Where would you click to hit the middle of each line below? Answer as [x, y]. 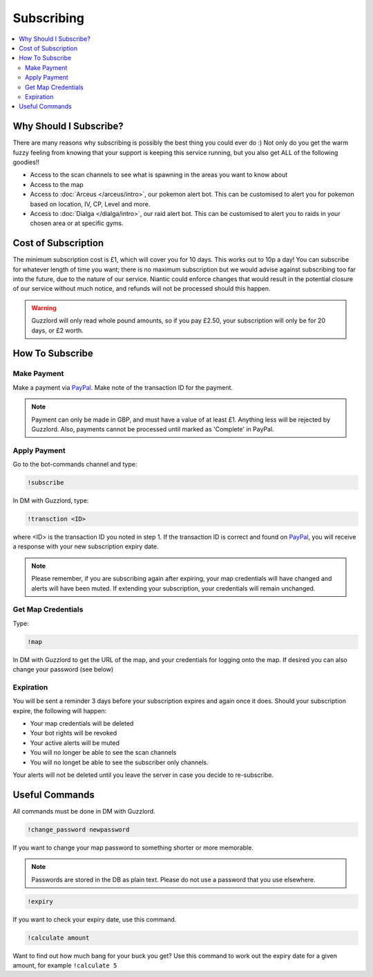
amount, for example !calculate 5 [65, 965]
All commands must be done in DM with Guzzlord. [84, 811]
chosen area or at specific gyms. [77, 223]
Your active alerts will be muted [75, 743]
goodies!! [26, 162]
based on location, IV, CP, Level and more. [90, 204]
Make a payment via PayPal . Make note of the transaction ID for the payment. [123, 387]
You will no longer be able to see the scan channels [103, 753]
